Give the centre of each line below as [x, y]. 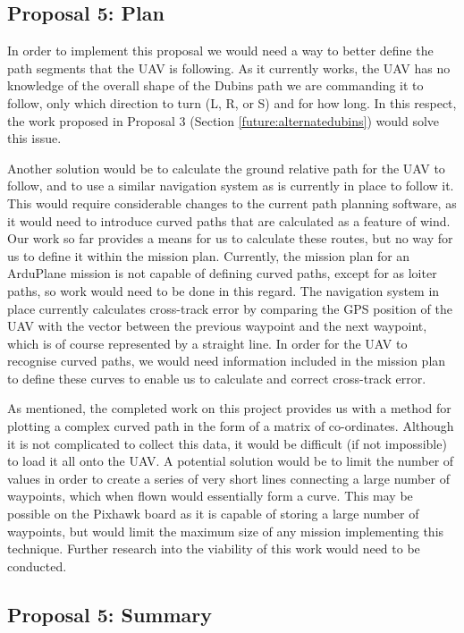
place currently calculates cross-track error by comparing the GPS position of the [230, 308]
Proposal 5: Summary [110, 614]
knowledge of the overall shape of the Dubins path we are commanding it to [215, 85]
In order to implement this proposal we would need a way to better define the [220, 51]
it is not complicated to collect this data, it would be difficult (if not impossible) [227, 443]
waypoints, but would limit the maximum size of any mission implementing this [226, 531]
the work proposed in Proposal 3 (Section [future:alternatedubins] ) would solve [224, 120]
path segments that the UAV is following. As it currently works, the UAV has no [229, 68]
